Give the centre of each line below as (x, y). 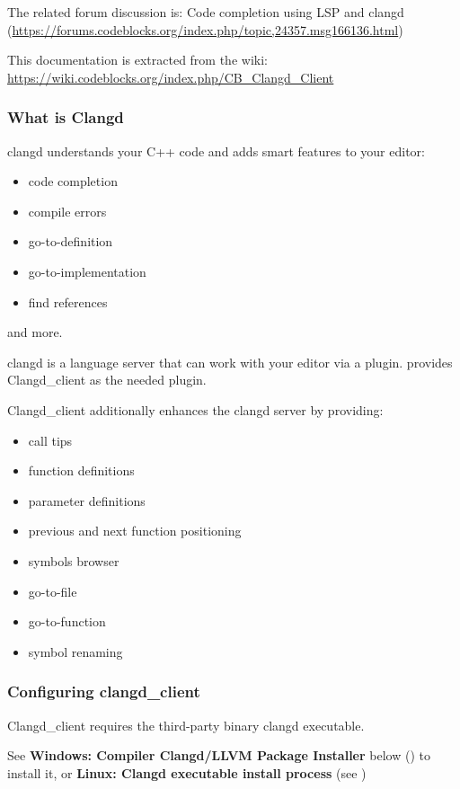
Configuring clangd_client (104, 691)
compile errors (67, 211)
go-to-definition (71, 241)
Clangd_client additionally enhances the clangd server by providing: (195, 409)
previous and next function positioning (135, 531)
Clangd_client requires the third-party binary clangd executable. (186, 725)
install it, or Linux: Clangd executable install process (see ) (187, 772)
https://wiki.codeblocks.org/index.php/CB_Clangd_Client (171, 77)
